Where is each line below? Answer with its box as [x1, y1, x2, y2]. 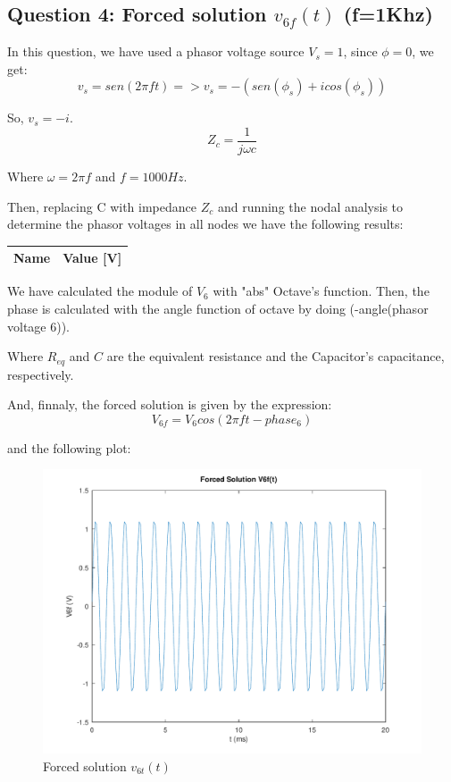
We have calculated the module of [7, 282, 193, 300]
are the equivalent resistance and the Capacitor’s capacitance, [106, 347, 445, 366]
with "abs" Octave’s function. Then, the [213, 282, 430, 300]
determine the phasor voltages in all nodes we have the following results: [7, 214, 404, 233]
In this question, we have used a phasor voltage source [7, 42, 305, 61]
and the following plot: [7, 438, 131, 457]
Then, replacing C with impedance [7, 197, 196, 215]
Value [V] [63, 248, 122, 267]
